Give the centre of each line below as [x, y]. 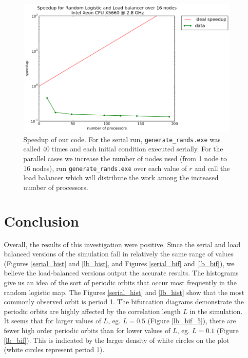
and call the [212, 168]
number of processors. [56, 187]
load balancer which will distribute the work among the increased [121, 178]
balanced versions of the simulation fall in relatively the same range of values [119, 254]
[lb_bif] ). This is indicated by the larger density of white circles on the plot [117, 340]
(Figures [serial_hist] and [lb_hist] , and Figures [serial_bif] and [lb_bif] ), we [119, 263]
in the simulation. [216, 311]
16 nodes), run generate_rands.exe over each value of [105, 168]
